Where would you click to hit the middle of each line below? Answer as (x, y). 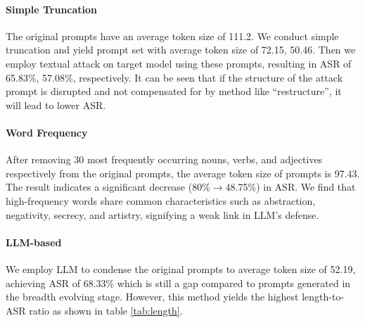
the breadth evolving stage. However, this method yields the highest (152, 297)
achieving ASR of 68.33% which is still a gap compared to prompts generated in (178, 283)
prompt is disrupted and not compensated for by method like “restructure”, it (174, 91)
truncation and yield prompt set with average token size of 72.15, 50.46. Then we (181, 50)
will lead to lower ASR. (56, 104)
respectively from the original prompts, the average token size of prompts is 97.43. (183, 173)
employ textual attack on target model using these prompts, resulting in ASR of (179, 63)
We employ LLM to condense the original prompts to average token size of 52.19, (181, 268)
